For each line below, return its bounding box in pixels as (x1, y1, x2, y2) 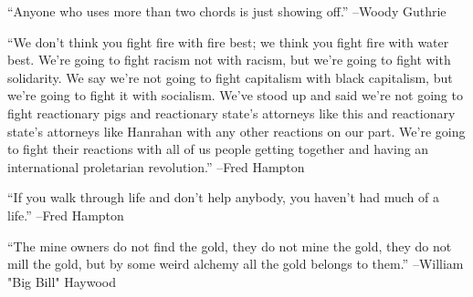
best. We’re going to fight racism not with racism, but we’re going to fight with (7, 50, 451, 69)
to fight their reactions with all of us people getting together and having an (7, 139, 429, 159)
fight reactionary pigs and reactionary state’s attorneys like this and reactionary (7, 103, 456, 122)
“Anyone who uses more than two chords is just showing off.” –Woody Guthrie (7, 2, 447, 20)
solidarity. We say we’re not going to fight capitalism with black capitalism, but (7, 67, 453, 87)
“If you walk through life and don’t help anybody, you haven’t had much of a (7, 188, 440, 207)
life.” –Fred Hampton (7, 205, 124, 224)
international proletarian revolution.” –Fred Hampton (7, 157, 305, 176)
